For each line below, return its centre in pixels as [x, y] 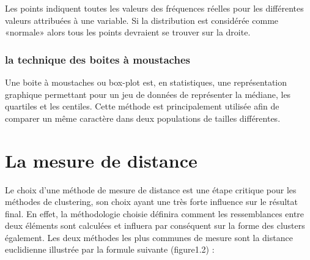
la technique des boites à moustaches [98, 59]
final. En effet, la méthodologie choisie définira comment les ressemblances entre [155, 213]
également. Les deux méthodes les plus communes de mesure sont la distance [149, 237]
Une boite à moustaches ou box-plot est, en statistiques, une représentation [146, 82]
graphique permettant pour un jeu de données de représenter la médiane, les [148, 94]
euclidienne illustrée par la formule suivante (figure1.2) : [110, 249]
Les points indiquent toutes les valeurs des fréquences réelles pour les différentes [154, 8]
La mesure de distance [101, 160]
